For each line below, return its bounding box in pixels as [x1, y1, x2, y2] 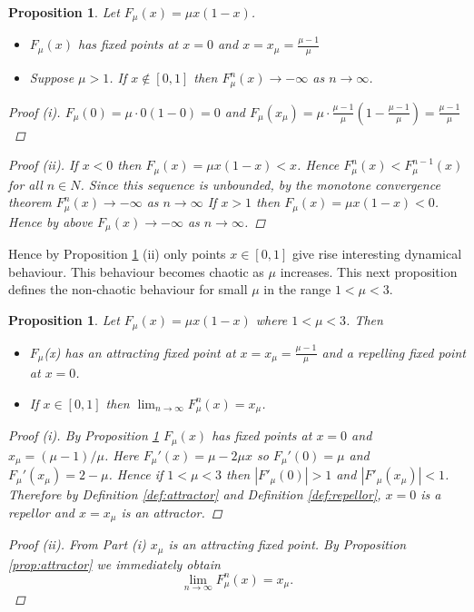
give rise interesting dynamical [291, 244, 462, 263]
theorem [8, 192, 52, 212]
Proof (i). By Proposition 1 [8, 426, 159, 445]
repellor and [8, 502, 75, 521]
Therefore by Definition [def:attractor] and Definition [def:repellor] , [8, 485, 381, 504]
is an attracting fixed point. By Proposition [168, 535, 407, 554]
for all [8, 174, 43, 193]
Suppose [29, 68, 74, 87]
